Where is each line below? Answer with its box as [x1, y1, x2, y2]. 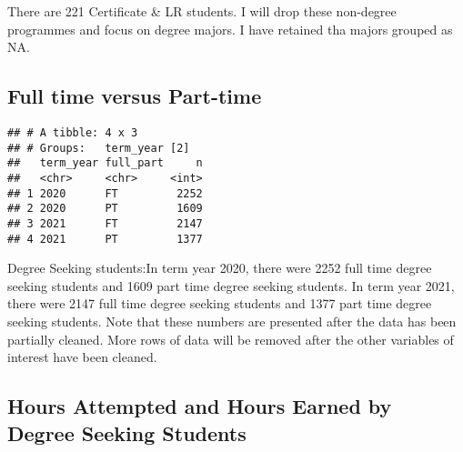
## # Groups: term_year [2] [7, 141, 190, 155]
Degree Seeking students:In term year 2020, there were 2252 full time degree [7, 258, 432, 277]
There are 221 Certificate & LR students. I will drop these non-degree [7, 2, 397, 20]
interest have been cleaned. [7, 347, 157, 367]
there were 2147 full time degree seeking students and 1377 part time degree [7, 294, 432, 313]
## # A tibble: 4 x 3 [7, 126, 138, 139]
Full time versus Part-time [7, 82, 262, 110]
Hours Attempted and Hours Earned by [7, 392, 392, 420]
